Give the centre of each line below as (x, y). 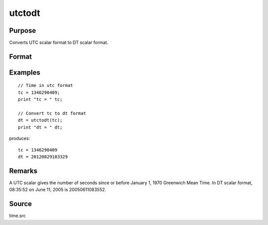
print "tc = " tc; (40, 100)
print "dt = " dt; (40, 127)
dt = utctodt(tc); (40, 120)
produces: (20, 139)
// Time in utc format (46, 85)
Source (21, 204)
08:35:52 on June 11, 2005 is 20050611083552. (58, 190)
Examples (25, 72)
